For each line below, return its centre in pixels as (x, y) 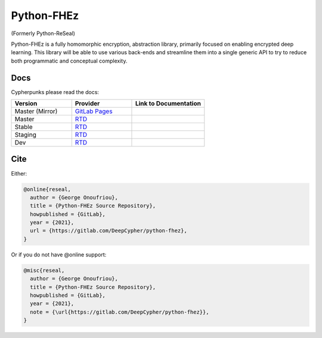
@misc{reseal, (44, 270)
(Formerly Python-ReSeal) (43, 33)
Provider (87, 104)
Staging (26, 135)
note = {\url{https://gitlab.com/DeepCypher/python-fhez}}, (120, 312)
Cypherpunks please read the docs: (55, 92)
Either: (19, 173)
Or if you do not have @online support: (59, 254)
